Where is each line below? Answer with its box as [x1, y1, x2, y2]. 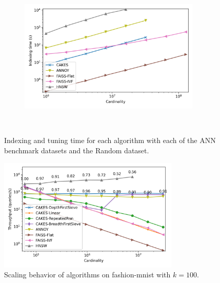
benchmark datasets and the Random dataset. [4, 145, 149, 156]
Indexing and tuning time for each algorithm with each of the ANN [4, 135, 216, 146]
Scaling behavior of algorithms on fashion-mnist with [4, 269, 171, 280]
